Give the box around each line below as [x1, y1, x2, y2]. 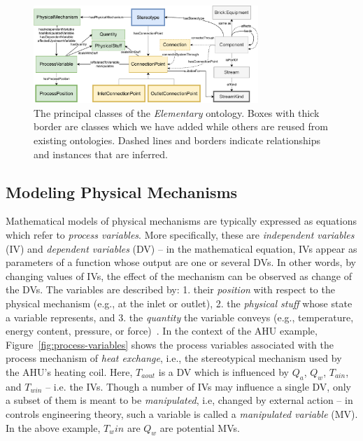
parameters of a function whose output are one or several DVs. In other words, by [6, 255, 356, 269]
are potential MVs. [159, 420, 240, 435]
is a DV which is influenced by [158, 364, 289, 379]
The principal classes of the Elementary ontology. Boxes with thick [34, 105, 320, 120]
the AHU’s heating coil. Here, [6, 364, 133, 379]
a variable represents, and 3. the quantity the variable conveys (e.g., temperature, [6, 309, 354, 324]
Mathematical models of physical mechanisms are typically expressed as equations [6, 213, 357, 228]
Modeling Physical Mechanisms [6, 181, 238, 202]
